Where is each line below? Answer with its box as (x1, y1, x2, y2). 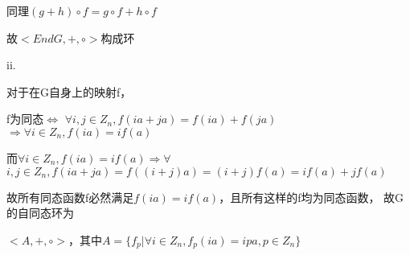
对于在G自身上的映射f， (6, 83, 132, 100)
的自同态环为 (6, 204, 74, 221)
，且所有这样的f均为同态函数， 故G (219, 188, 404, 205)
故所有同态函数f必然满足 (6, 188, 134, 205)
